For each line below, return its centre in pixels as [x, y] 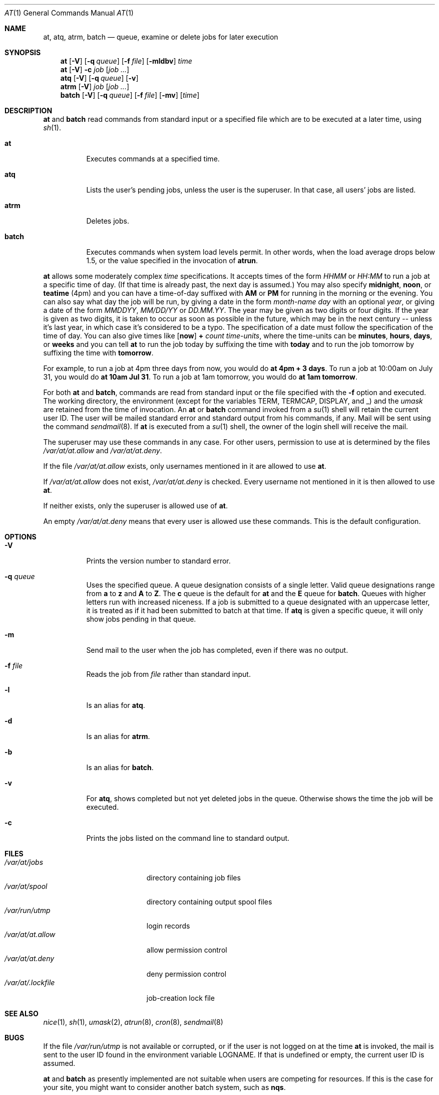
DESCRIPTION [29, 111]
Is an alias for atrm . [118, 736]
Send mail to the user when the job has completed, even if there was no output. [217, 650]
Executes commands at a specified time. [153, 159]
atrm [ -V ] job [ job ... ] [95, 86]
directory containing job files [193, 878]
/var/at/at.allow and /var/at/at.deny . [103, 450]
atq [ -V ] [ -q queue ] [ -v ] [99, 78]
